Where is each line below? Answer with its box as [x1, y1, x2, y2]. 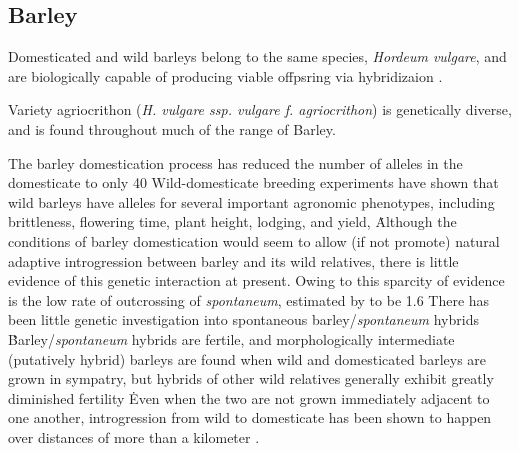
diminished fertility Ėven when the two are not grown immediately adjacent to [8, 387, 490, 408]
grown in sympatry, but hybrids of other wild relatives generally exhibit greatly [8, 368, 494, 389]
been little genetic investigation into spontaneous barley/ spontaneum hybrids [8, 309, 479, 330]
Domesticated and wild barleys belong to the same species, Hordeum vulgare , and [8, 46, 507, 67]
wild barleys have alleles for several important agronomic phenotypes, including [8, 191, 495, 212]
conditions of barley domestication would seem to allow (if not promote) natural [8, 230, 500, 251]
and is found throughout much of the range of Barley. [8, 118, 336, 139]
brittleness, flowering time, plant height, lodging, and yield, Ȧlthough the [8, 211, 457, 232]
